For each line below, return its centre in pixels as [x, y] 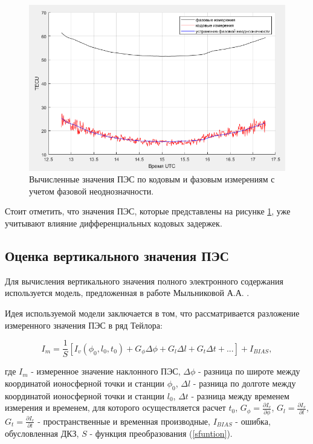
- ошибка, [253, 421]
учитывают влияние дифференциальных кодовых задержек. [114, 223]
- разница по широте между [249, 371]
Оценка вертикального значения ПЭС [117, 256]
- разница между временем [240, 395]
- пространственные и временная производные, [124, 421]
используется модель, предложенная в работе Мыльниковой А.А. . [127, 293]
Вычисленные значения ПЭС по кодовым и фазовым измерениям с [152, 179]
